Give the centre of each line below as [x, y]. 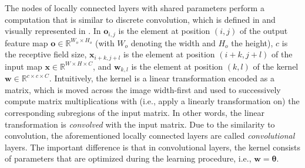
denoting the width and [173, 42]
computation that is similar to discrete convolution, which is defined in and [140, 19]
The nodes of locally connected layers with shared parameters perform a [135, 8]
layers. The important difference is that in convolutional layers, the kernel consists [153, 147]
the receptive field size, [46, 54]
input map [24, 66]
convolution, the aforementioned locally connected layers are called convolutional [150, 136]
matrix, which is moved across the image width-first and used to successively [143, 89]
